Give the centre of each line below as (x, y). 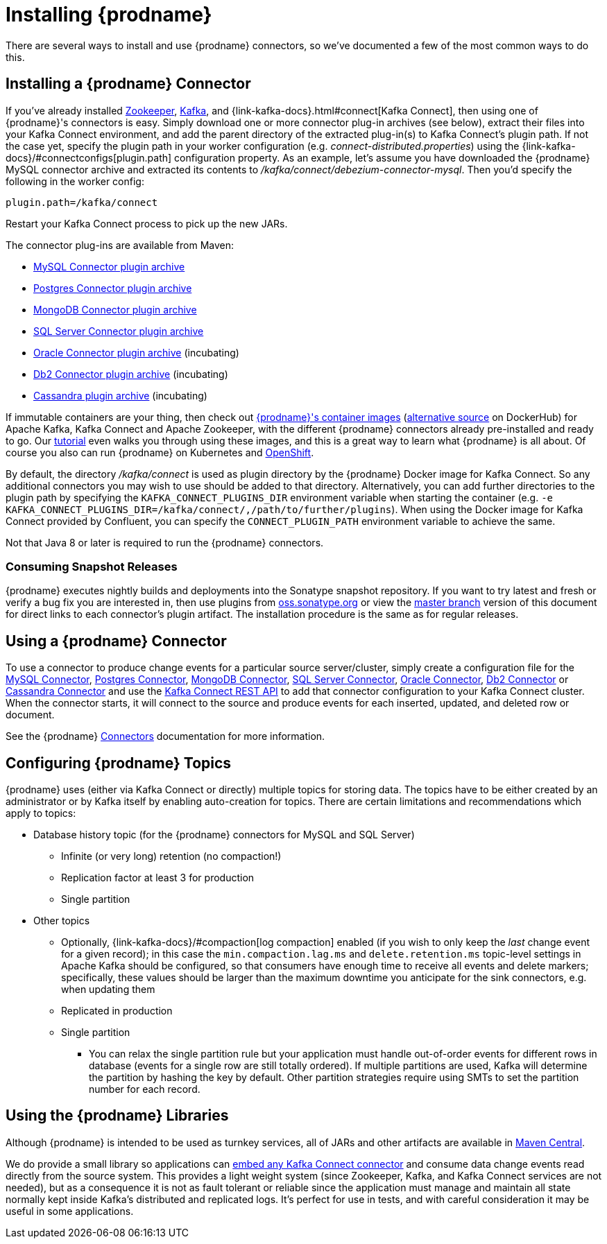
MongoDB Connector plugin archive (115, 309)
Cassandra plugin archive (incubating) (120, 395)
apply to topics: (41, 813)
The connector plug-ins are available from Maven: (120, 245)
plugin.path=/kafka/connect (82, 202)
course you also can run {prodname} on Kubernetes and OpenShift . (160, 452)
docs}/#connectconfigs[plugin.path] (89, 157)
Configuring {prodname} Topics (119, 763)
